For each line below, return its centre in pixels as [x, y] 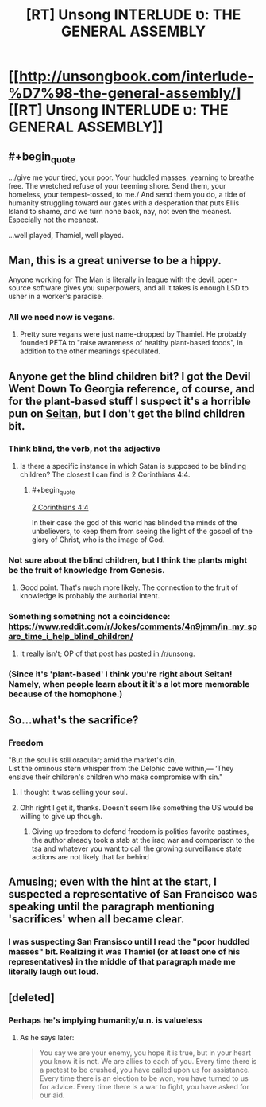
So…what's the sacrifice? [73, 720]
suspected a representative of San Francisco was [133, 894]
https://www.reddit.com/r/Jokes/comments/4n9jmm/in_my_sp [133, 626]
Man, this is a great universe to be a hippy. [115, 260]
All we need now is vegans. [62, 317]
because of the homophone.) [66, 694]
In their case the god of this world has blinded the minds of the [134, 522]
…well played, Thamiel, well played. [66, 236]
